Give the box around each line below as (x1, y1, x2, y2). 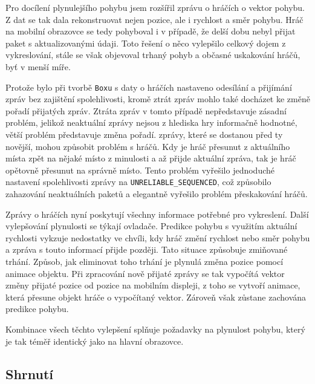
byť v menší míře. (5, 60, 71, 73)
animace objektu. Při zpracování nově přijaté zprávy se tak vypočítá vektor (5, 267, 285, 279)
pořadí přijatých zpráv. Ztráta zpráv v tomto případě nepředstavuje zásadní (5, 104, 287, 117)
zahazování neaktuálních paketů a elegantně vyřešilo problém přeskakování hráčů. (5, 187, 308, 200)
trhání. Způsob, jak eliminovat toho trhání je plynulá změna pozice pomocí (5, 255, 284, 267)
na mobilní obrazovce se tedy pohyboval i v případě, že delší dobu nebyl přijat (5, 25, 296, 37)
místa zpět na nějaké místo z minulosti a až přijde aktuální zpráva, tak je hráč (5, 152, 296, 164)
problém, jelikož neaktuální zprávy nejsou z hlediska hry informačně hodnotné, (5, 116, 297, 129)
